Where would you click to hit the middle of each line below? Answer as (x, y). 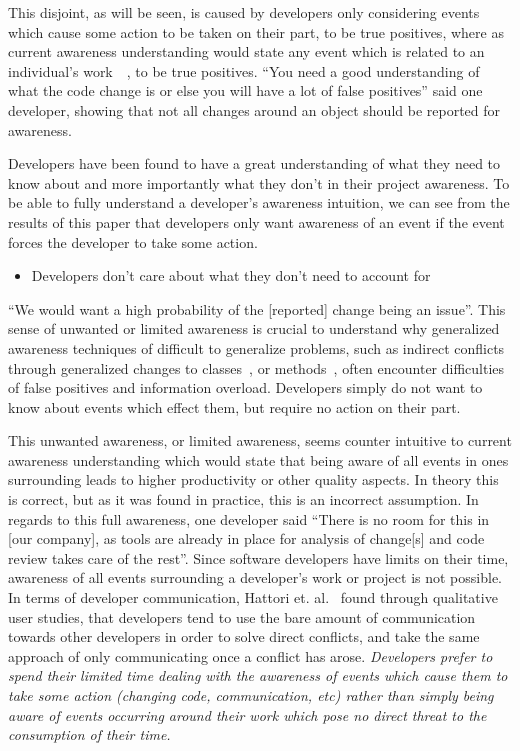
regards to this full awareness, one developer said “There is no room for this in (249, 518)
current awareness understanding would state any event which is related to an (246, 51)
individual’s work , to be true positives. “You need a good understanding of (244, 70)
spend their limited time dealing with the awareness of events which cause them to (258, 675)
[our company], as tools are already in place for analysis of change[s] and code (246, 538)
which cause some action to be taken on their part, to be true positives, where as (256, 31)
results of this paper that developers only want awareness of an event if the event (256, 221)
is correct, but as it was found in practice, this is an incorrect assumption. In (243, 499)
